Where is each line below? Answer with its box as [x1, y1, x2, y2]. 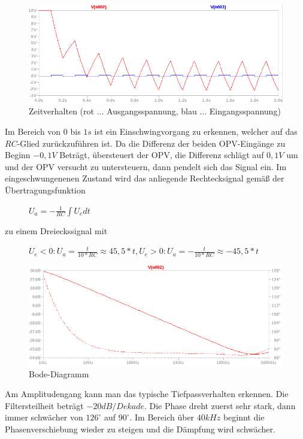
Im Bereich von [5, 125, 61, 137]
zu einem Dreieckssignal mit [5, 224, 108, 237]
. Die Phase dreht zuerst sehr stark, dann [144, 399, 296, 411]
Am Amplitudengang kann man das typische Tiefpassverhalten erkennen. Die [5, 387, 289, 400]
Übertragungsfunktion [5, 183, 86, 196]
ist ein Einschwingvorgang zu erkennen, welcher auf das [94, 125, 298, 137]
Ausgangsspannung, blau [107, 105, 197, 117]
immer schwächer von [5, 411, 83, 423]
